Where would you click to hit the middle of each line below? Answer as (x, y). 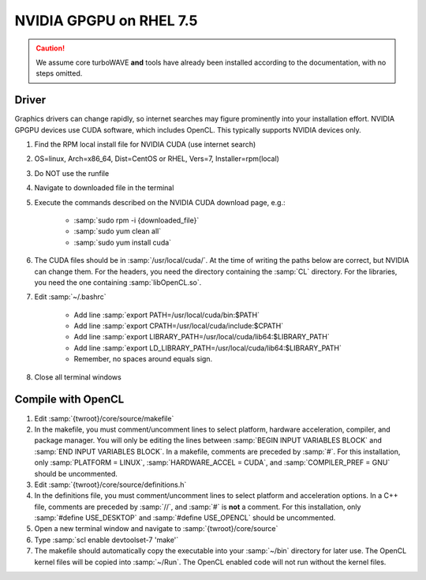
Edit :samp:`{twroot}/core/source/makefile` (104, 418)
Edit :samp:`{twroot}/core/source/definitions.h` (110, 485)
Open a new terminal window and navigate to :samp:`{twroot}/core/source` (156, 529)
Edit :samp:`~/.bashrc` (70, 297)
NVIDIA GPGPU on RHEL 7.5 (106, 21)
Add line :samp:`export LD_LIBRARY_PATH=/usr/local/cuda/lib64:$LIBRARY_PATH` (208, 348)
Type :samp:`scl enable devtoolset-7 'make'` (106, 540)
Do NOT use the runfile (72, 173)
